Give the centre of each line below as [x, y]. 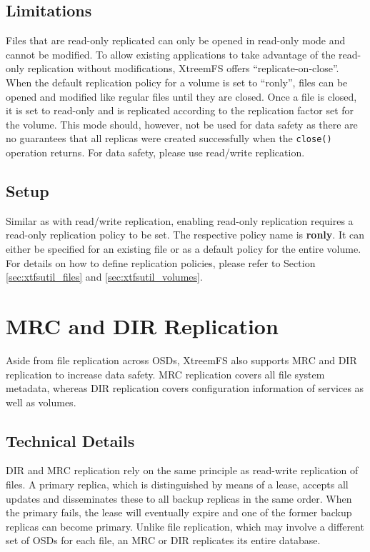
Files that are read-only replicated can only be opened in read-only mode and [176, 40]
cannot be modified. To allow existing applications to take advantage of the [171, 54]
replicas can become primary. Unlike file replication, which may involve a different [185, 526]
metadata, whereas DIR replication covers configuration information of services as [185, 388]
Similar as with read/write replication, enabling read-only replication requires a [180, 220]
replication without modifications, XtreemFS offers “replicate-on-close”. [183, 68]
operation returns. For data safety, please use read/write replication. [155, 152]
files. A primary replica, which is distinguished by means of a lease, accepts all [177, 485]
